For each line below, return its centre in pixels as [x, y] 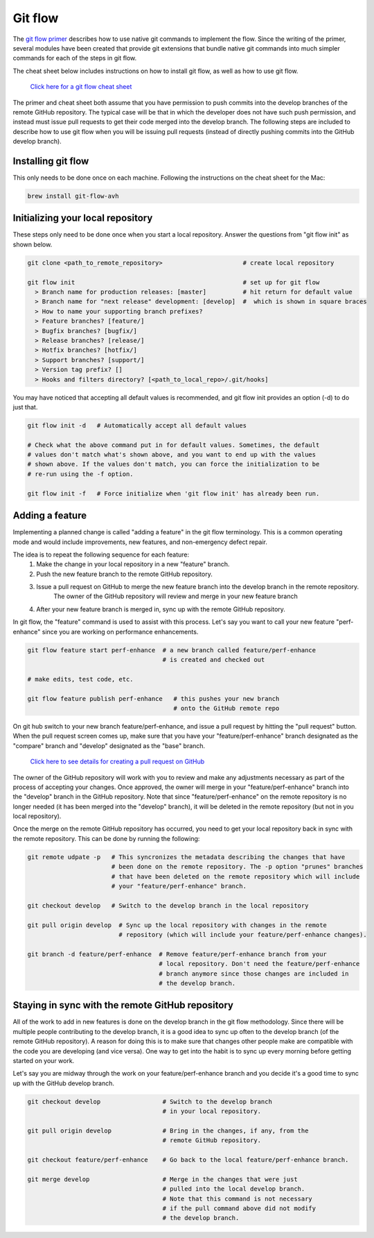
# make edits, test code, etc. [81, 679]
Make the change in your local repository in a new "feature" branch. [133, 564]
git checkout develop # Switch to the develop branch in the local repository [168, 905]
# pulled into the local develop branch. [234, 1189]
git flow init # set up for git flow [173, 282]
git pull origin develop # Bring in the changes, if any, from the [168, 1130]
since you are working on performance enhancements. [120, 631]
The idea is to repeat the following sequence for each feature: [101, 554]
